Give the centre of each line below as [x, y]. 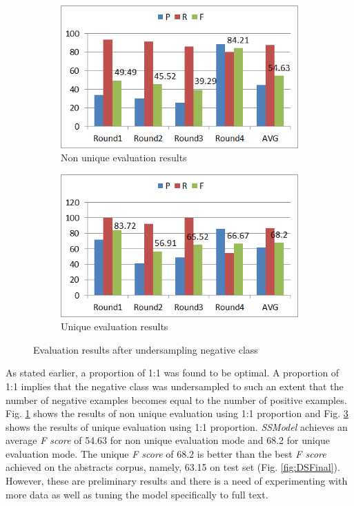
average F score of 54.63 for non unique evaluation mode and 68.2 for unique [168, 440]
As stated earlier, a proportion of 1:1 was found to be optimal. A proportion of [173, 373]
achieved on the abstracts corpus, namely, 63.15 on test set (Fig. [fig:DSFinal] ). [173, 467]
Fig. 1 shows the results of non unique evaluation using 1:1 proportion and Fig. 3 [177, 413]
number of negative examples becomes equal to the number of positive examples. [176, 399]
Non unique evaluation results [124, 158]
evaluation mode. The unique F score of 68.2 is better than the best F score [166, 453]
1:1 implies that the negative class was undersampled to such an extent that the [175, 386]
